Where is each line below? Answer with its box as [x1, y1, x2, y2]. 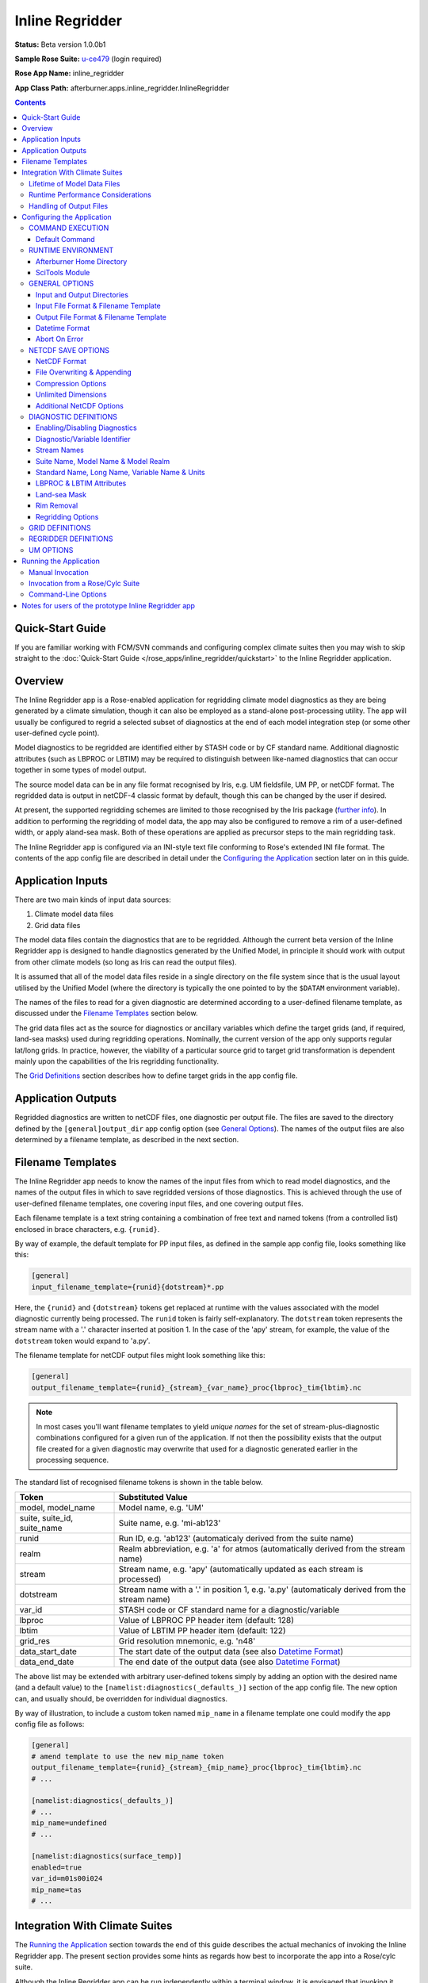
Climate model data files [34, 909, 114, 919]
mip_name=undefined [31, 1819, 107, 1828]
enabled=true [31, 1862, 82, 1872]
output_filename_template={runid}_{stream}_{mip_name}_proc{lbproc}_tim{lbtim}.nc [31, 1763, 362, 1772]
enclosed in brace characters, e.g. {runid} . [14, 1224, 160, 1233]
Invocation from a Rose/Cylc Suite [29, 578, 140, 588]
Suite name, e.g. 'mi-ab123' [118, 1517, 221, 1528]
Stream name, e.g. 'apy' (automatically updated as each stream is [118, 1563, 364, 1575]
